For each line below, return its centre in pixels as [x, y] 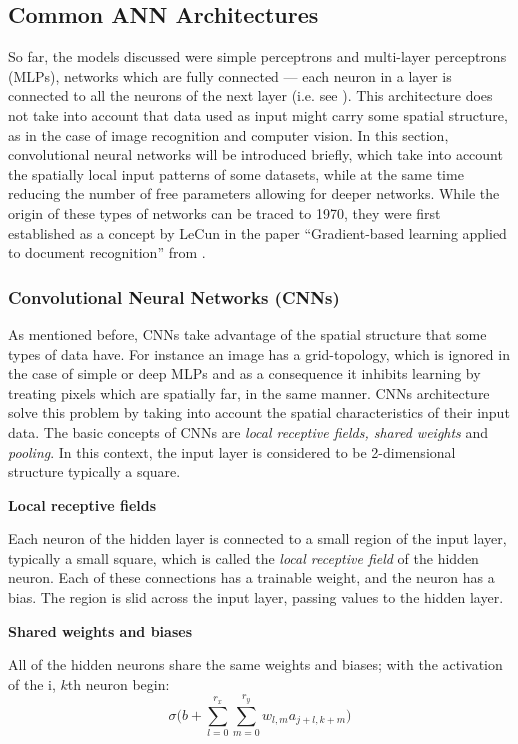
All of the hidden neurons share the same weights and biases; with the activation [255, 664]
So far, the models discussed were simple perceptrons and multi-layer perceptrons [257, 56]
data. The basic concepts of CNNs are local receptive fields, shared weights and [248, 431]
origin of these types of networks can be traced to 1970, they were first [224, 212]
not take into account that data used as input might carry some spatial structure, [258, 114]
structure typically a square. [94, 471]
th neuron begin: [118, 683]
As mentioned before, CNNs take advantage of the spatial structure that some [247, 333]
